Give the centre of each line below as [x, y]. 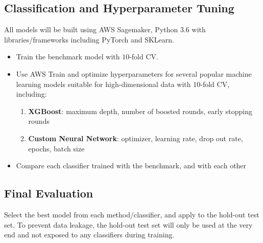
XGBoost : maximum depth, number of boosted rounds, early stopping [140, 111]
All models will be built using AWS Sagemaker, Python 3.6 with [105, 29]
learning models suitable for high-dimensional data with [103, 84]
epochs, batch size [56, 148]
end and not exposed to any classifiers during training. [89, 235]
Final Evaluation [49, 193]
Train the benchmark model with [68, 57]
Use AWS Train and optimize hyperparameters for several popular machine [134, 73]
